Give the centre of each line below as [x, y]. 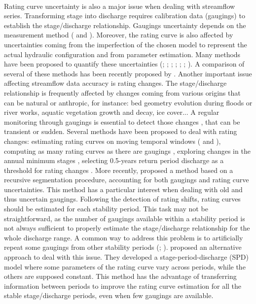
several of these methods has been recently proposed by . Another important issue [128, 73]
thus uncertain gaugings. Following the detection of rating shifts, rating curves [122, 199]
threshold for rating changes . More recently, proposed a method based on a [119, 170]
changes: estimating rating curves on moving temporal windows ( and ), [112, 141]
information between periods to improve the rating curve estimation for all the [123, 286]
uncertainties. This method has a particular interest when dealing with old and [123, 189]
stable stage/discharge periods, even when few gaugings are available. [109, 295]
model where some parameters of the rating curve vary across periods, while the [125, 266]
